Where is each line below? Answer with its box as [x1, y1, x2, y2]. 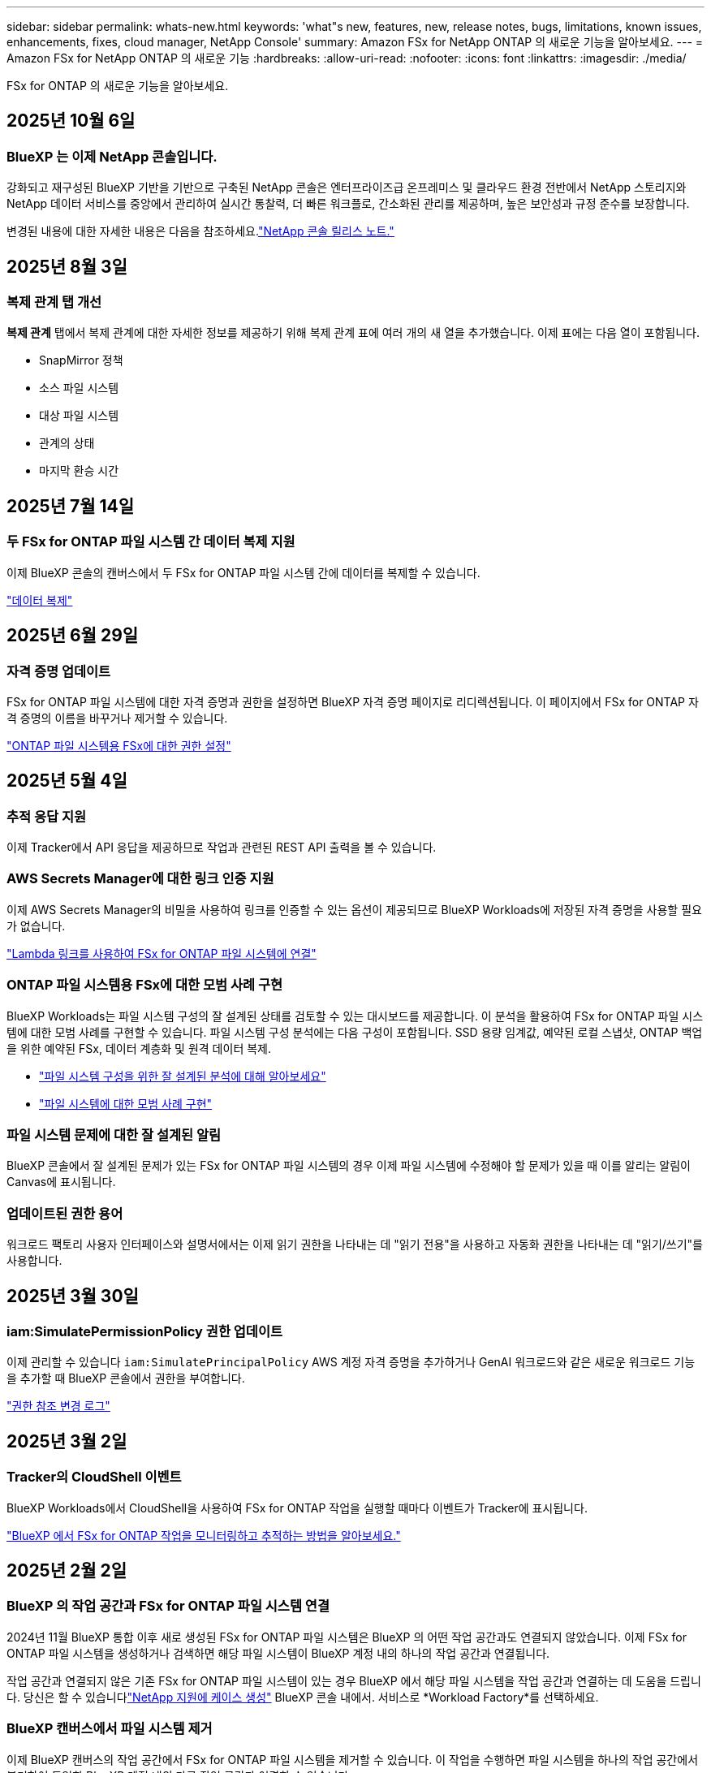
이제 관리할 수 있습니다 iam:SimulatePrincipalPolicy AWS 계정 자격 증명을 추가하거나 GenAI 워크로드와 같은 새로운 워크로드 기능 [6, 1355, 696, 1370]
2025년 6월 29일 [6, 625, 139, 646]
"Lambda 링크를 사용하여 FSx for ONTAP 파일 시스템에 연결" [6, 946, 317, 960]
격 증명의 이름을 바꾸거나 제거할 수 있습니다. [6, 710, 228, 725]
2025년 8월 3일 [6, 256, 127, 277]
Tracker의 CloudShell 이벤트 [6, 1469, 182, 1486]
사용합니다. [6, 1253, 62, 1268]
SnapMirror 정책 [39, 353, 123, 368]
